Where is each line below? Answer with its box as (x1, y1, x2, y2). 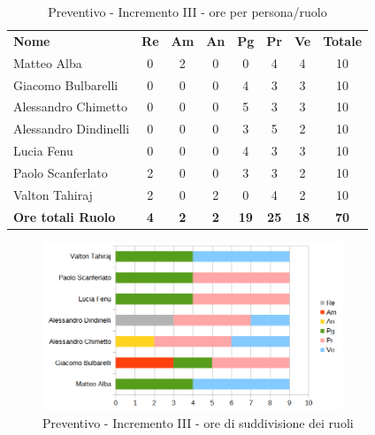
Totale (323, 31, 363, 50)
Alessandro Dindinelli (13, 119, 130, 138)
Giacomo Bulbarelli (13, 75, 119, 94)
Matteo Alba (13, 53, 82, 72)
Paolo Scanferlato (13, 163, 108, 181)
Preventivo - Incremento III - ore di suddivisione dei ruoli (42, 413, 354, 431)
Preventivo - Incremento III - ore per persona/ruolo (48, 3, 327, 20)
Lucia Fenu (13, 141, 73, 160)
